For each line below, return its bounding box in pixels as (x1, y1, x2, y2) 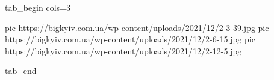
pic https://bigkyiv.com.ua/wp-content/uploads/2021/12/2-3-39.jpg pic (5, 21, 269, 33)
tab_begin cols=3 (5, 1, 70, 13)
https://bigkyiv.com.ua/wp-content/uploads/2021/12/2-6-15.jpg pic (5, 33, 255, 45)
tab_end (5, 64, 37, 77)
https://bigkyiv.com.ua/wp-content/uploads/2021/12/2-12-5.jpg (5, 44, 242, 57)
